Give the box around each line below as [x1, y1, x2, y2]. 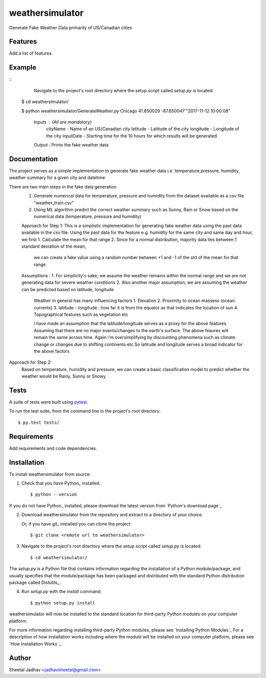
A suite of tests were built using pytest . [9, 399, 89, 405]
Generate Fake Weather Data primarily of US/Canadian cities [9, 25, 133, 31]
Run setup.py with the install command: [21, 589, 102, 595]
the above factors [33, 348, 70, 354]
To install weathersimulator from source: [9, 471, 91, 477]
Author [9, 654, 32, 662]
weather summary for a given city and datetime [9, 175, 105, 181]
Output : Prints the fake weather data [33, 142, 109, 148]
